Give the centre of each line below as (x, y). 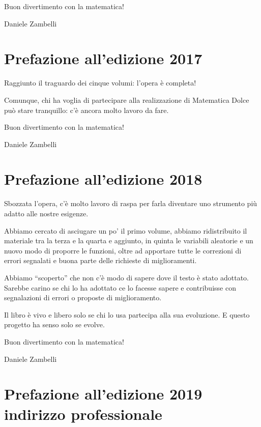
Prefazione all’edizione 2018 (103, 179)
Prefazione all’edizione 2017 (103, 58)
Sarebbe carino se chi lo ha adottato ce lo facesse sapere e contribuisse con (120, 287)
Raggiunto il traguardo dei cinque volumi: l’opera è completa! (100, 83)
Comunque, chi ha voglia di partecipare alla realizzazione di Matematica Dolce (127, 99)
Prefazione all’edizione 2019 (103, 394)
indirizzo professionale (83, 414)
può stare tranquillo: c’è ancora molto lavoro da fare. (86, 110)
